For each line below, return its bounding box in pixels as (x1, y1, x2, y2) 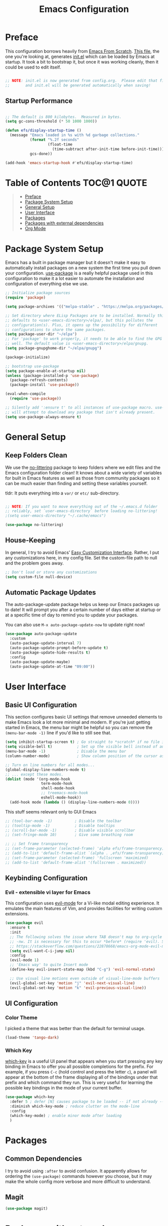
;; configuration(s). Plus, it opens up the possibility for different (5, 322, 157, 327)
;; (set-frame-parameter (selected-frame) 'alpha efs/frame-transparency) (5, 846, 164, 851)
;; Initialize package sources (5, 290, 70, 295)
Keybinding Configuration (5, 874, 88, 882)
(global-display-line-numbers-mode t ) (5, 767, 86, 772)
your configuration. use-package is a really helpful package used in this (5, 270, 153, 276)
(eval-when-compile (5, 391, 46, 396)
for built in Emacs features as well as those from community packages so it (5, 475, 160, 481)
